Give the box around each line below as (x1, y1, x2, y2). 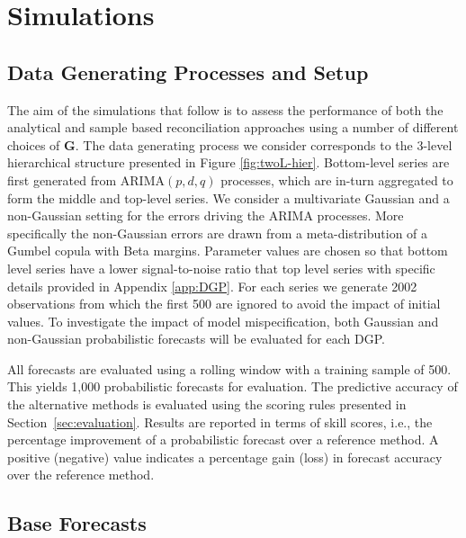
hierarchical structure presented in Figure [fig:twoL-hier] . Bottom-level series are (7, 153, 450, 172)
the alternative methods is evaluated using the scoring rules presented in (7, 395, 407, 414)
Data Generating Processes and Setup (7, 58, 369, 85)
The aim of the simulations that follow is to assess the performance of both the (7, 100, 444, 119)
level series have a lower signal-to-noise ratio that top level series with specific (7, 258, 435, 277)
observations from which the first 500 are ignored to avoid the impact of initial (7, 294, 441, 313)
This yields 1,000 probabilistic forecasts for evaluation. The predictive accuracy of (7, 377, 458, 396)
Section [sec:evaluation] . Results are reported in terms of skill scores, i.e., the (7, 412, 433, 431)
